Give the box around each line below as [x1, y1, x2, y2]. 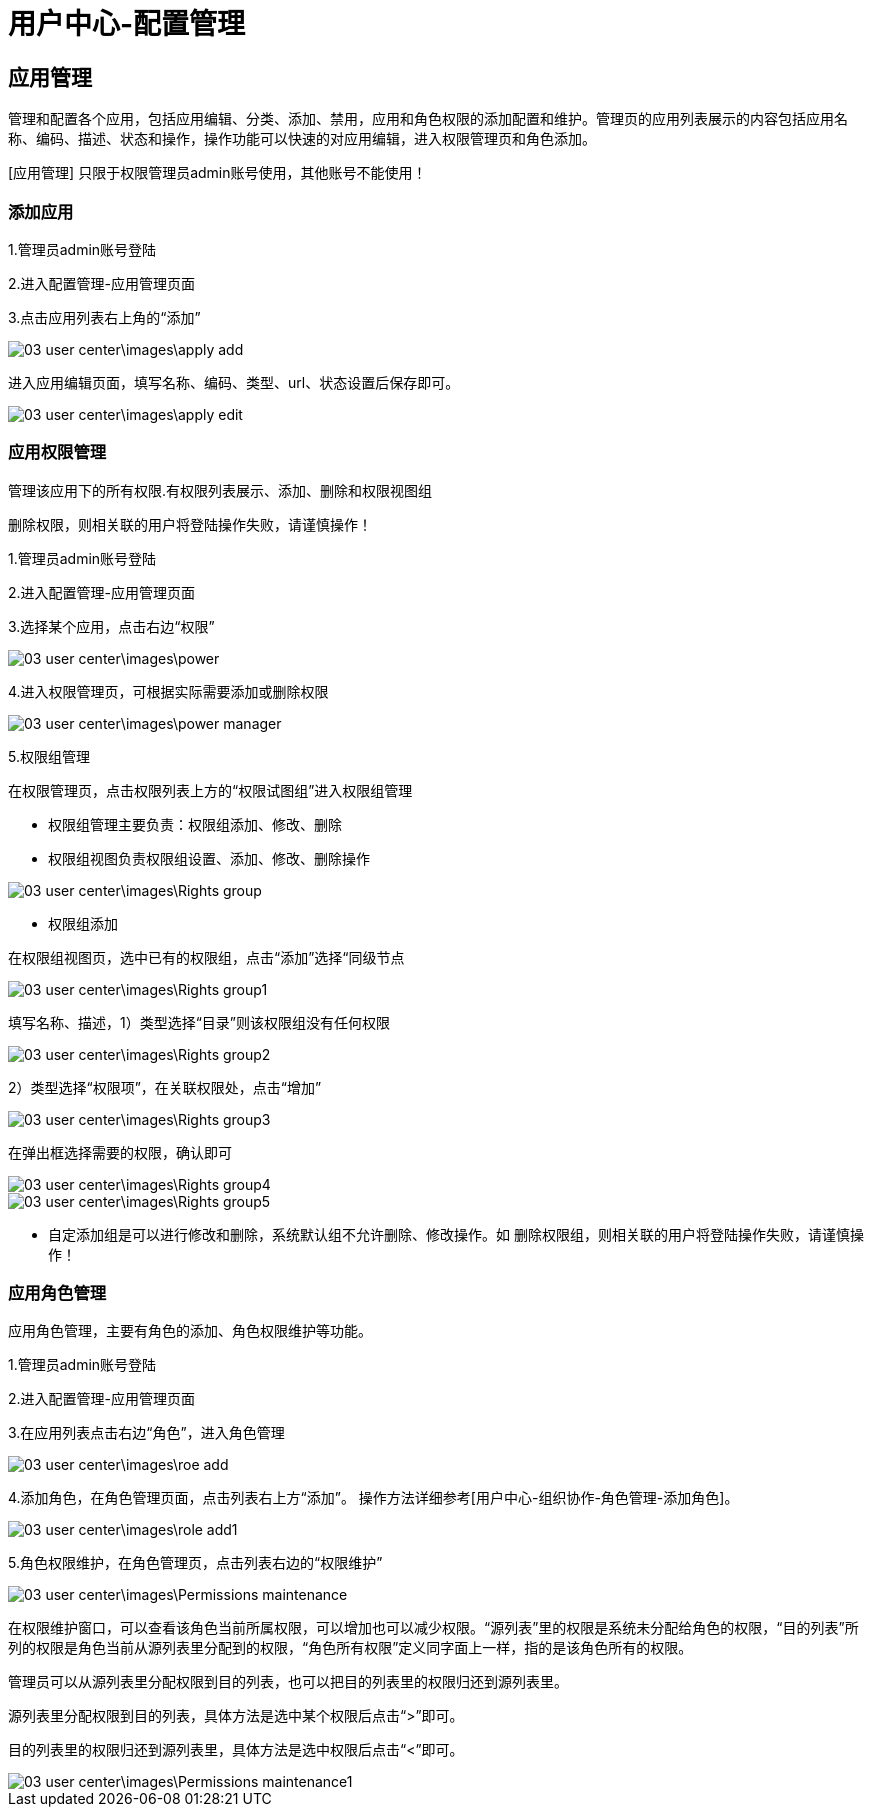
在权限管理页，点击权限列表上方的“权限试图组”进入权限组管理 [8, 781, 413, 799]
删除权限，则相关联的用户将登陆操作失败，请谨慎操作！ [8, 516, 372, 533]
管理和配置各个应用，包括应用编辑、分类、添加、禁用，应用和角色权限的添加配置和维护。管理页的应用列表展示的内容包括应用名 [8, 110, 848, 128]
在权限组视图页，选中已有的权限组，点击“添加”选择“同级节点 [8, 948, 405, 966]
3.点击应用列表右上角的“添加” [8, 308, 201, 326]
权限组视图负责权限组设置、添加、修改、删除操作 [48, 849, 370, 867]
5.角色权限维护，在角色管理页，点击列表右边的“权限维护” [8, 1554, 383, 1572]
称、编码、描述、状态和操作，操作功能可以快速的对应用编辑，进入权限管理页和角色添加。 [8, 130, 596, 148]
